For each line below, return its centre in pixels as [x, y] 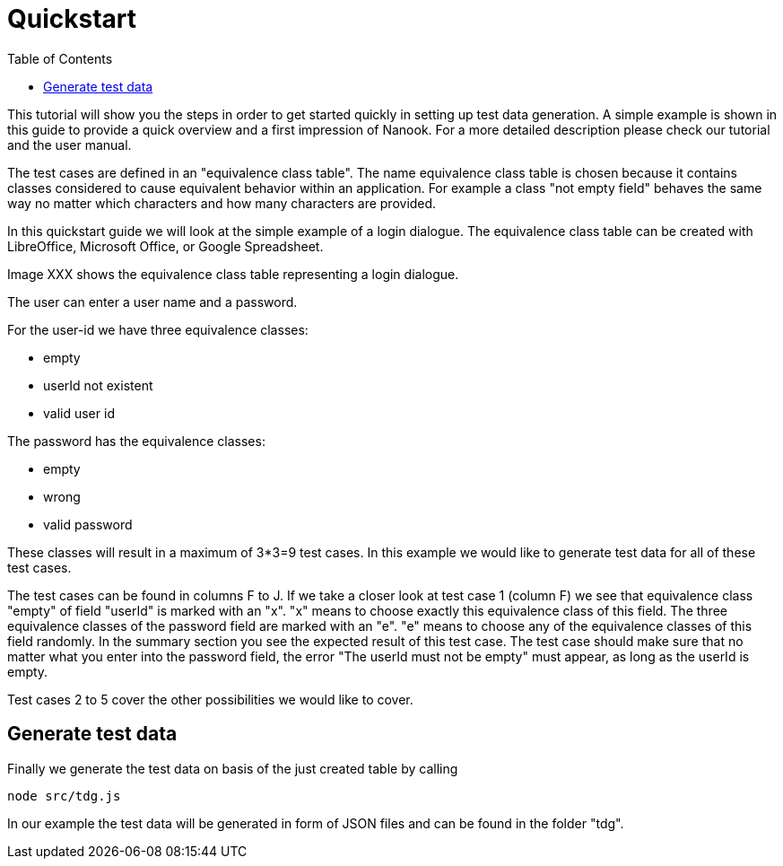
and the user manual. [70, 144]
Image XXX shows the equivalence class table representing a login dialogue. [233, 274]
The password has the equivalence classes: [136, 441]
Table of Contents [60, 58]
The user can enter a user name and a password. [152, 302]
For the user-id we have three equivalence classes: [158, 329]
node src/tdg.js [64, 796]
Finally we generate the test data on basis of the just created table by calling [233, 768]
